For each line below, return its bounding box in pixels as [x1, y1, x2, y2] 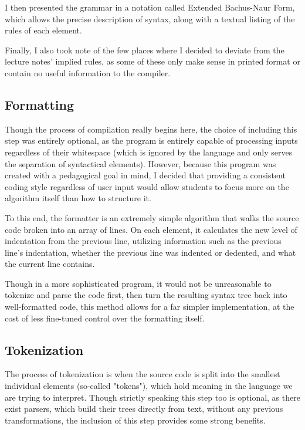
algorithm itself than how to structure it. [5, 192, 151, 204]
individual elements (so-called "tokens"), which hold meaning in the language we [5, 380, 293, 392]
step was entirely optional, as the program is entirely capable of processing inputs [5, 134, 298, 147]
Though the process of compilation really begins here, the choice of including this [5, 123, 297, 135]
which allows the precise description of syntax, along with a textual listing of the [5, 12, 295, 25]
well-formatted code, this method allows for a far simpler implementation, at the [5, 300, 294, 313]
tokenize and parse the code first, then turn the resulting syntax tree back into [5, 289, 287, 301]
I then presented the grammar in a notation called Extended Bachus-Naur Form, [5, 1, 295, 13]
